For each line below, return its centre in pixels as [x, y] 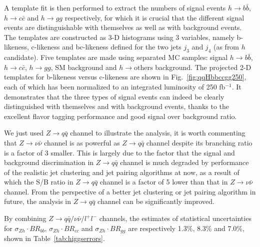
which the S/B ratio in [39, 182]
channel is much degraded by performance [184, 162]
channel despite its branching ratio [199, 142]
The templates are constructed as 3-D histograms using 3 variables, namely [119, 37]
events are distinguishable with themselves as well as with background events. [123, 27]
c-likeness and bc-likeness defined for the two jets [106, 47]
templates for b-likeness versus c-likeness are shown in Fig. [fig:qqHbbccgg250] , [125, 77]
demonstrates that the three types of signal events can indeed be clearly [114, 96]
